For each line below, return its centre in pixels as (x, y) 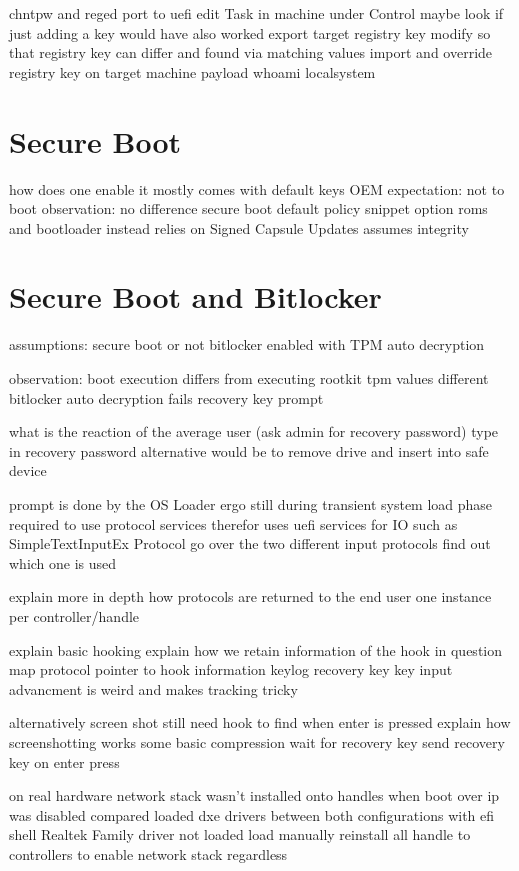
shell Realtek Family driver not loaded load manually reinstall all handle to (240, 834)
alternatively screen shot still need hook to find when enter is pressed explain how (260, 722)
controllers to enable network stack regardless (148, 853)
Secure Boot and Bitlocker (195, 296)
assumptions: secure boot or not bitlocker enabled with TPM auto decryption (247, 344)
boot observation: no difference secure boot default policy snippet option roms (248, 208)
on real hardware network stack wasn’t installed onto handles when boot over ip (254, 795)
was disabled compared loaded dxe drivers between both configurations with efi (252, 814)
